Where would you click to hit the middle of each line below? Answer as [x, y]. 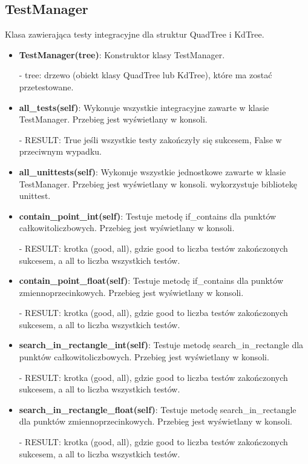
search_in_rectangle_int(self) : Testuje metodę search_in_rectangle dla [161, 345]
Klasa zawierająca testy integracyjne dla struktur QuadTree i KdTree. [135, 34]
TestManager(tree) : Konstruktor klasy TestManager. [122, 54]
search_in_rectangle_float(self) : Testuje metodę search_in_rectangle [158, 409]
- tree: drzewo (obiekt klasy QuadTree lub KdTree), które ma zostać [146, 75]
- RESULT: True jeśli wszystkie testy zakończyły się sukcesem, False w [150, 139]
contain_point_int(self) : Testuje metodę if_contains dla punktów [148, 216]
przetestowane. [46, 86]
